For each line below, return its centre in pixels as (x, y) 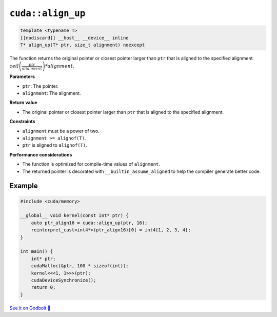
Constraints (22, 122)
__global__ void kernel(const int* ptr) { (74, 216)
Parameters (22, 76)
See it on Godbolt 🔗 (30, 308)
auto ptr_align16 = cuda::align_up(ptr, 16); (89, 223)
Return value (24, 103)
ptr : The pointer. (41, 86)
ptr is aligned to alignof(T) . (55, 145)
